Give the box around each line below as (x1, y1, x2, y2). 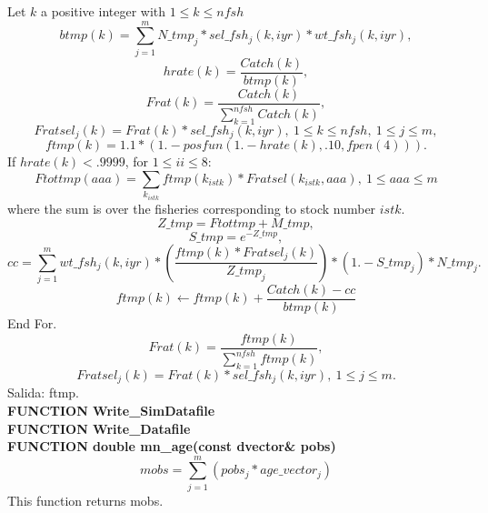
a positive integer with (41, 2, 166, 20)
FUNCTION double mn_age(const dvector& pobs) (7, 437, 336, 456)
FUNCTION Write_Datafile (7, 418, 191, 438)
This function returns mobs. (7, 490, 164, 509)
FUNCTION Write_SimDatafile (7, 400, 215, 419)
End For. (7, 314, 57, 333)
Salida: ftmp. (7, 383, 79, 402)
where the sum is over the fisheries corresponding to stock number (7, 199, 376, 217)
